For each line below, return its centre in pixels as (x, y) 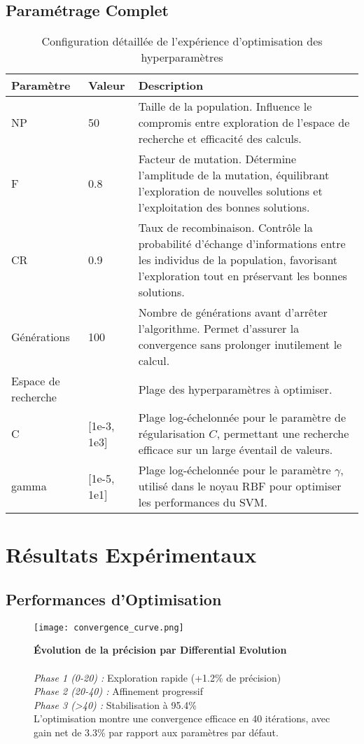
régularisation (171, 434)
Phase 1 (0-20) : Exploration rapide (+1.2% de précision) (157, 677)
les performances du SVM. (203, 502)
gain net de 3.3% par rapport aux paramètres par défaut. (156, 732)
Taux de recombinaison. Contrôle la (225, 228)
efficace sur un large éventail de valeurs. (236, 450)
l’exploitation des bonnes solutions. (224, 207)
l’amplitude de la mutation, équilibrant (234, 175)
